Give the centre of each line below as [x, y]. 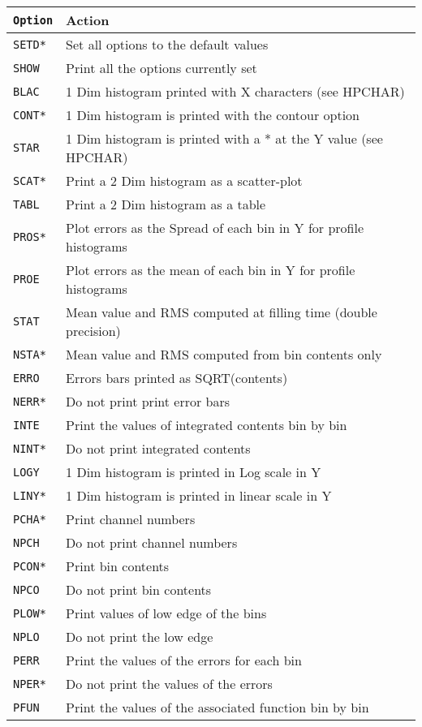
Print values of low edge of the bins [166, 613]
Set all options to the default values [167, 44]
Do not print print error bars [148, 401]
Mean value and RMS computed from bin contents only [224, 354]
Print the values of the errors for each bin [184, 660]
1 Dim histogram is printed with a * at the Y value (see [224, 138]
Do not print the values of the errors [169, 684]
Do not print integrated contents [158, 448]
